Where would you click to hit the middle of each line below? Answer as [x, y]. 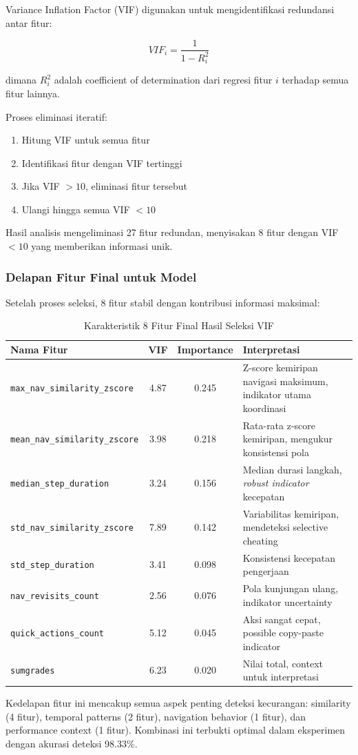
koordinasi [264, 408]
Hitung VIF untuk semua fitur [86, 140]
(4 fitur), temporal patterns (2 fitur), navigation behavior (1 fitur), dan [156, 716]
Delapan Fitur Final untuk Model [101, 276]
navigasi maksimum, [285, 381]
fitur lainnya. [33, 93]
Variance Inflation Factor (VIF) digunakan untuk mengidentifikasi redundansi [170, 9]
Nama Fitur [39, 350]
